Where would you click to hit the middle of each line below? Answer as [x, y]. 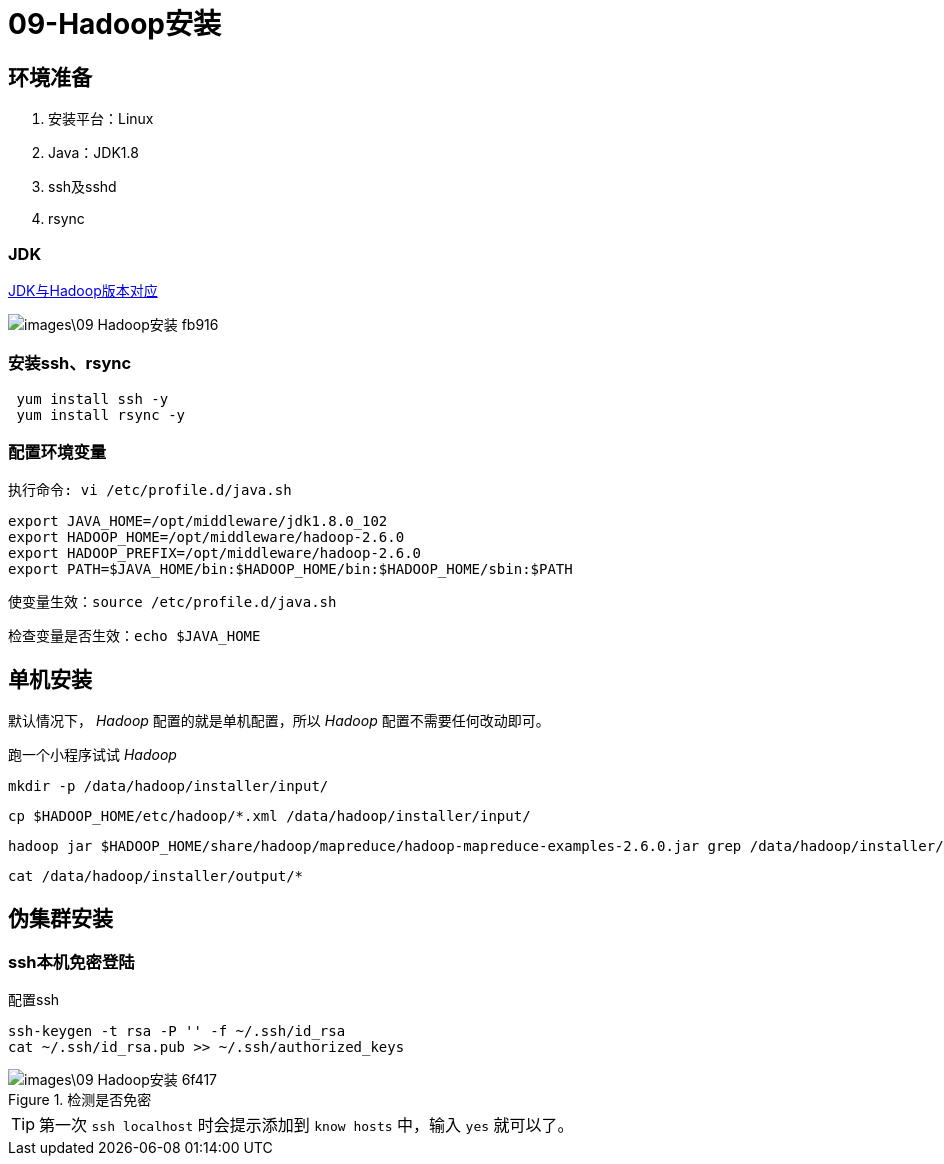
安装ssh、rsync [70, 363]
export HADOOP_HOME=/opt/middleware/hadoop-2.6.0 [206, 537]
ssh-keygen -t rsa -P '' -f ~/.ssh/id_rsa [177, 1031]
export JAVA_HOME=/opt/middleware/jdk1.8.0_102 [198, 521]
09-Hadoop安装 [114, 24]
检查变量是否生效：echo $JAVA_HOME [134, 636]
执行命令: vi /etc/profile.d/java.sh [150, 490]
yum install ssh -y [92, 398]
